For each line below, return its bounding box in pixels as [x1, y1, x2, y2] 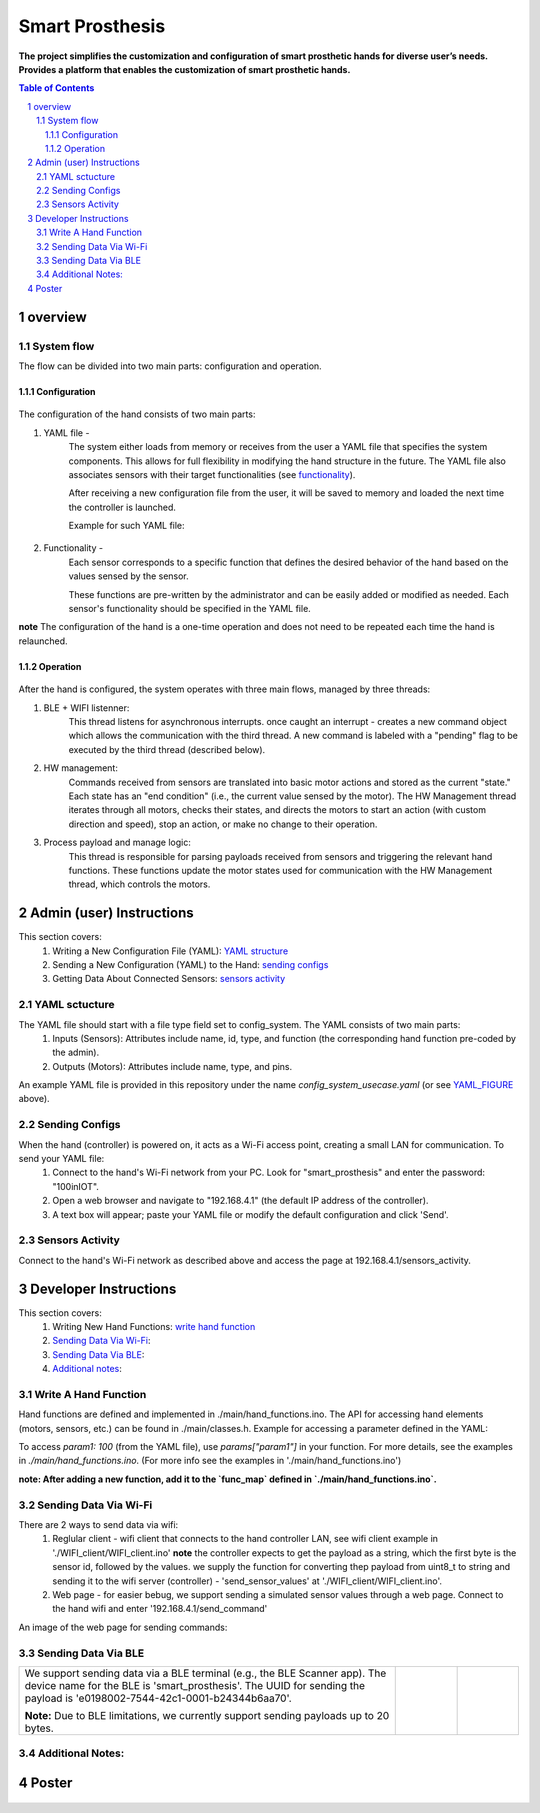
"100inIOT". [52, 1180, 100, 1192]
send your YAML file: [18, 1152, 105, 1164]
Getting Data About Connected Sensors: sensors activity [52, 973, 286, 985]
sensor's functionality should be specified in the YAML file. [68, 603, 312, 615]
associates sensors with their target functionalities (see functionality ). [68, 468, 356, 480]
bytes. [24, 1721, 54, 1735]
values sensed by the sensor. [68, 570, 189, 582]
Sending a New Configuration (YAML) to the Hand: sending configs [52, 958, 329, 970]
